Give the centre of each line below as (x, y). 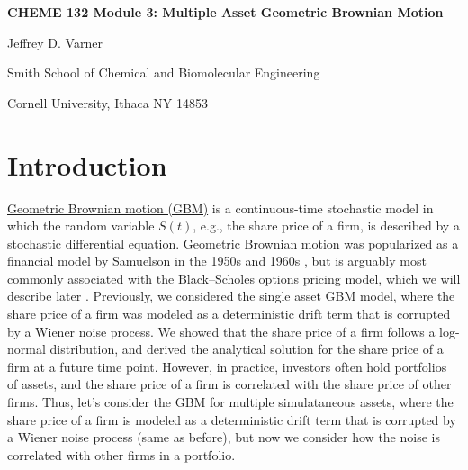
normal (27, 349)
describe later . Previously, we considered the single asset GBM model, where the (231, 296)
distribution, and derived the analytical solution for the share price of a (247, 349)
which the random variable (81, 226)
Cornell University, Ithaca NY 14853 (108, 102)
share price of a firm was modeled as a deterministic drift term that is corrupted (229, 314)
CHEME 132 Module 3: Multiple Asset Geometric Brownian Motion (225, 12)
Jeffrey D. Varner (55, 42)
